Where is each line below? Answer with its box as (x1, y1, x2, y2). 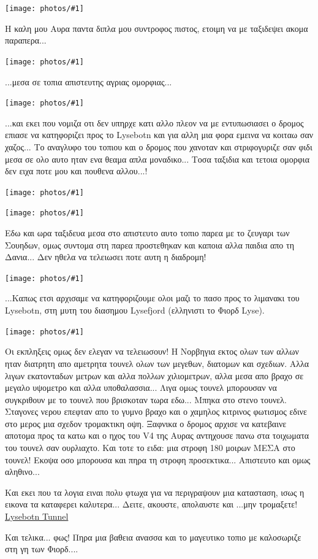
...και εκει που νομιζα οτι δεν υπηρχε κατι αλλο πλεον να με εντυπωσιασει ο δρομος (5, 116, 304, 129)
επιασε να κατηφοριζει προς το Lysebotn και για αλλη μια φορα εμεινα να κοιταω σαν (5, 128, 314, 141)
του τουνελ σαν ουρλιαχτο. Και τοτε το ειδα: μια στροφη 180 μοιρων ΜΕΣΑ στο (5, 441, 295, 454)
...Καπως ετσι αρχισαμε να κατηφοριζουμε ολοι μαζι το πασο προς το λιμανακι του (5, 291, 300, 304)
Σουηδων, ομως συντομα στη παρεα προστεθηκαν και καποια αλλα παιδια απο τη (5, 238, 294, 251)
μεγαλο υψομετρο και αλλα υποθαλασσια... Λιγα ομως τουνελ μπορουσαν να (5, 381, 277, 394)
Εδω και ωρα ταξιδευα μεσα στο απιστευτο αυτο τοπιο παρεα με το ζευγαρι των (5, 226, 290, 239)
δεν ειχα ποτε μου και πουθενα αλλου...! (5, 164, 148, 177)
